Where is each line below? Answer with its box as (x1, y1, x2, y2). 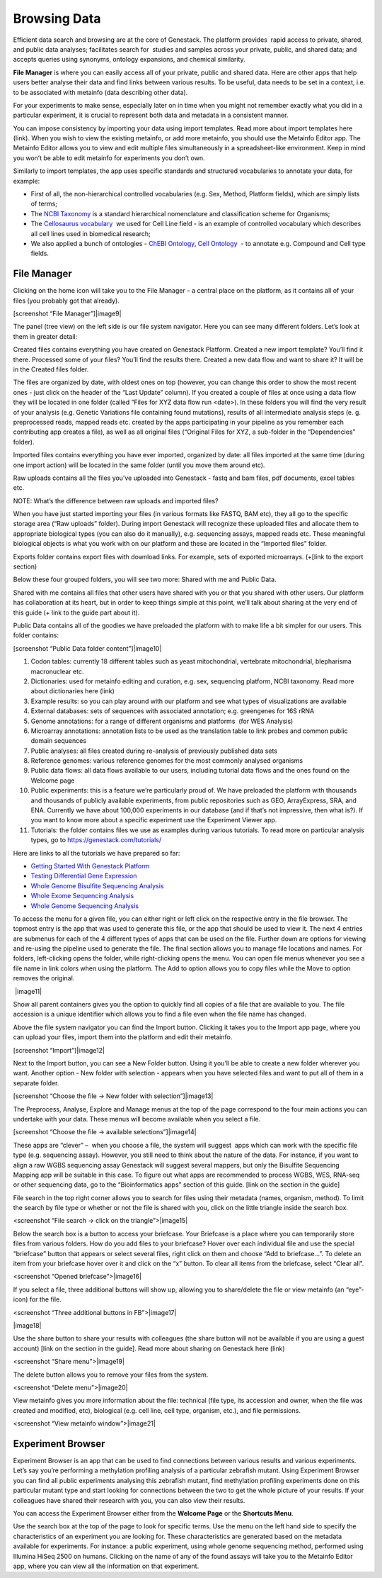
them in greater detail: (13, 332, 78, 340)
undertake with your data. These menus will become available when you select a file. (13, 1114, 261, 1123)
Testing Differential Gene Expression (30, 872, 137, 880)
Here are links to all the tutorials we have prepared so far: (13, 849, 180, 857)
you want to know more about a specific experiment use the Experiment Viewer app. (30, 816, 277, 824)
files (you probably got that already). (13, 296, 120, 305)
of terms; (30, 199, 58, 208)
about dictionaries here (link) (30, 687, 115, 695)
